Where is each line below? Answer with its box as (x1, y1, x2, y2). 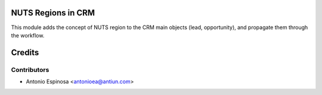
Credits (11, 47, 39, 58)
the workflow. (11, 31, 45, 39)
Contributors (11, 65, 49, 74)
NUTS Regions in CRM (11, 8, 95, 18)
